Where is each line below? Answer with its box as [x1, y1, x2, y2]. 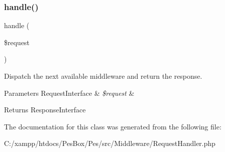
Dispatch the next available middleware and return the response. [4, 71, 202, 81]
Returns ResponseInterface [4, 104, 86, 115]
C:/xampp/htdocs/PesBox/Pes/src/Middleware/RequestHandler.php [4, 138, 215, 148]
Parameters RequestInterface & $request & [4, 87, 134, 98]
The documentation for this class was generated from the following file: [4, 121, 221, 131]
